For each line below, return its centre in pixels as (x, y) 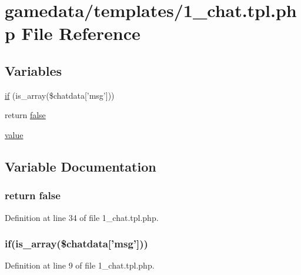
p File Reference (73, 33)
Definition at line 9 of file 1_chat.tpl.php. (80, 265)
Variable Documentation (81, 166)
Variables (34, 70)
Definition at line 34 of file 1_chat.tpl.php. (82, 217)
